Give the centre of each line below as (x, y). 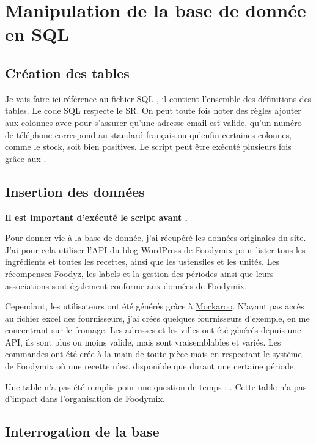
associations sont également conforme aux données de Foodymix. (126, 285)
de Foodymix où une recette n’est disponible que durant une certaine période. (151, 366)
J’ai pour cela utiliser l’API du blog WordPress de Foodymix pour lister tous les (155, 249)
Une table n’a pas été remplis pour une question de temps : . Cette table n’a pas (156, 386)
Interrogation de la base (82, 431)
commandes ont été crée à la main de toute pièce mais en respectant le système (153, 354)
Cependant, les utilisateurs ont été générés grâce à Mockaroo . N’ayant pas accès (155, 306)
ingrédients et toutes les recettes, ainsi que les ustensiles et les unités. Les (142, 261)
